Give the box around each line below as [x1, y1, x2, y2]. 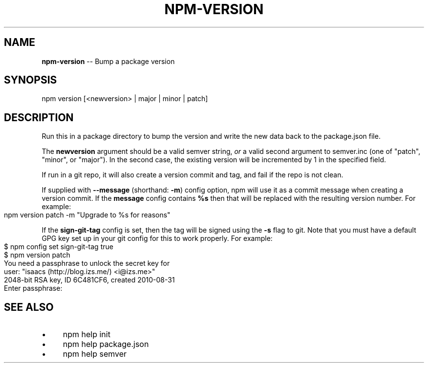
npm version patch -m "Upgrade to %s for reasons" [4, 211, 171, 219]
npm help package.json [63, 339, 149, 349]
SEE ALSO [4, 301, 54, 313]
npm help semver [63, 349, 127, 359]
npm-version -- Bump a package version [42, 57, 175, 65]
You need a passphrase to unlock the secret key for [4, 259, 170, 268]
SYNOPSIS [4, 74, 57, 86]
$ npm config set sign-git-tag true [4, 242, 113, 251]
